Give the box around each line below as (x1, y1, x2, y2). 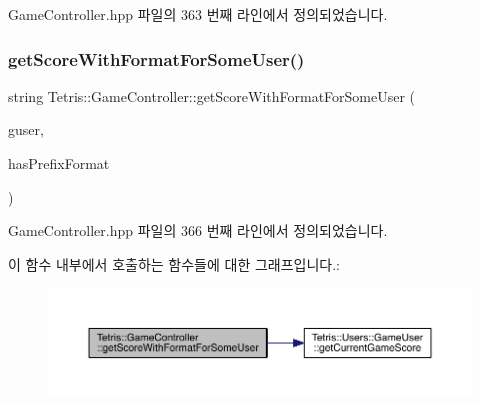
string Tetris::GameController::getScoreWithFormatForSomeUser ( (8, 85, 416, 106)
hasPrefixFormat (8, 153, 110, 173)
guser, (8, 119, 44, 140)
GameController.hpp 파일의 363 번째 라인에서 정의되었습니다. (8, 4, 388, 24)
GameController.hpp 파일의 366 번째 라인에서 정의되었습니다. (8, 220, 388, 241)
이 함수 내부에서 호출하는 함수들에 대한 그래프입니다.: (8, 253, 340, 274)
